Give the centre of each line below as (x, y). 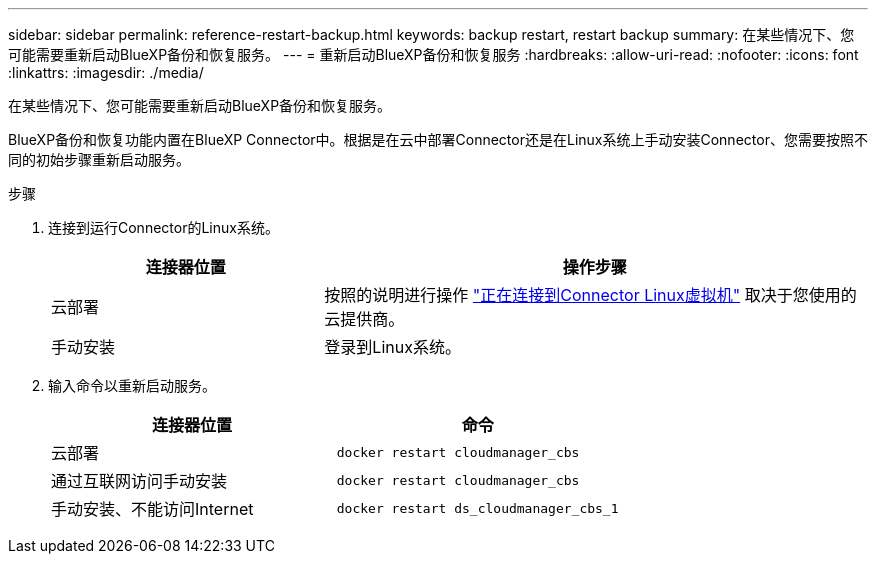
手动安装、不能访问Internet (152, 509)
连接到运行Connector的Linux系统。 (163, 227)
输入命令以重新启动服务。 (132, 385)
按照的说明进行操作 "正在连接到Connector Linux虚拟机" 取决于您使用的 (590, 295)
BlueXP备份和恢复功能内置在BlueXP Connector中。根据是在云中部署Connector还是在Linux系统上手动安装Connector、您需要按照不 (438, 139)
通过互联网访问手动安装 (139, 481)
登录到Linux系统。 (392, 347)
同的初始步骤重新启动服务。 (99, 159)
